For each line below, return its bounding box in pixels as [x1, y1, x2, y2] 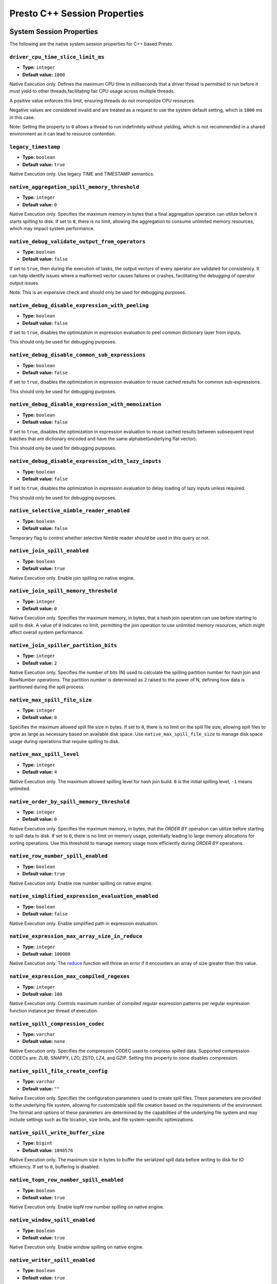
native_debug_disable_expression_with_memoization [9, 401, 162, 408]
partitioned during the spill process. [9, 684, 85, 690]
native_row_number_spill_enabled [9, 853, 108, 860]
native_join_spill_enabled [9, 547, 89, 554]
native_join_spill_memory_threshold [9, 588, 117, 594]
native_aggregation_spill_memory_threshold [9, 184, 140, 191]
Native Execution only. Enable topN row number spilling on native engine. [9, 1204, 164, 1210]
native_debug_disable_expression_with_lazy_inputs [9, 458, 162, 465]
